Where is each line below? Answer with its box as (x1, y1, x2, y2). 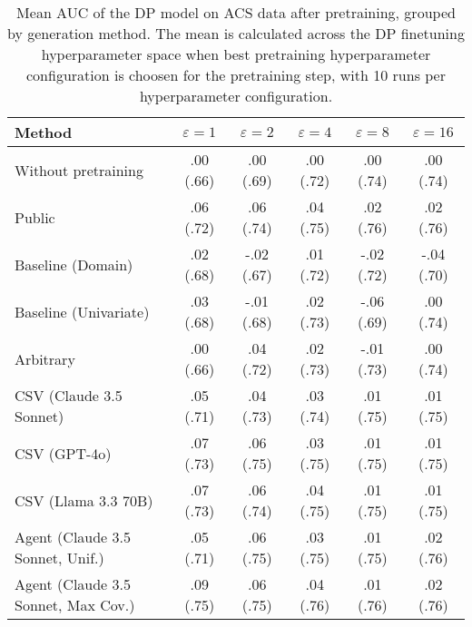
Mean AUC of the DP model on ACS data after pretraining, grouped (16, 2, 456, 23)
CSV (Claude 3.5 (15, 385, 123, 406)
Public (15, 206, 55, 228)
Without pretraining (15, 159, 143, 181)
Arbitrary (15, 348, 75, 369)
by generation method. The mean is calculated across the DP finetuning (7, 23, 465, 44)
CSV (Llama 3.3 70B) (15, 489, 153, 511)
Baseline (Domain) (15, 253, 133, 275)
